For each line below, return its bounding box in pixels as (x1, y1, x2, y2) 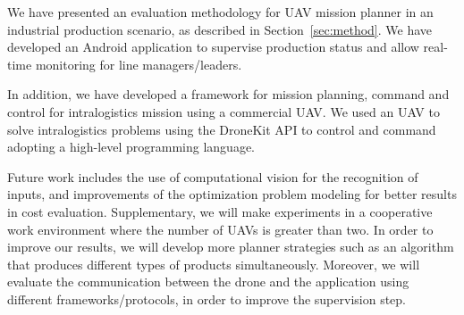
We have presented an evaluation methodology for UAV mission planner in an (7, 3, 434, 21)
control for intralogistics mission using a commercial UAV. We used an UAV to (7, 102, 440, 120)
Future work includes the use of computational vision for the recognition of (7, 167, 418, 186)
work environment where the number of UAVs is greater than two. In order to (7, 220, 434, 238)
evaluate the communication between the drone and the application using (7, 272, 409, 291)
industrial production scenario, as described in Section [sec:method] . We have (7, 20, 433, 38)
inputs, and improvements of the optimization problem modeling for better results (7, 185, 457, 203)
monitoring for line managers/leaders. (35, 54, 242, 73)
